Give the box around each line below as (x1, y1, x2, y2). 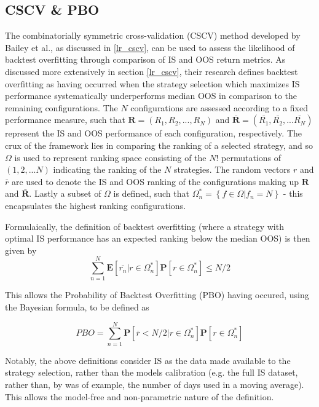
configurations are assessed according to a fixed (130, 101, 308, 114)
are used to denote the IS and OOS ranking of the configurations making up (11, 175, 299, 188)
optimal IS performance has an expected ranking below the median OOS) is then (5, 232, 310, 245)
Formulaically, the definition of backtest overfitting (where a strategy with (5, 219, 284, 232)
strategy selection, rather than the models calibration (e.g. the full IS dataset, (5, 366, 298, 379)
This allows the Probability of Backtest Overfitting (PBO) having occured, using (5, 288, 309, 301)
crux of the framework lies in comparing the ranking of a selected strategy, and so (5, 138, 313, 151)
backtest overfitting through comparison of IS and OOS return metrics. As (5, 53, 286, 66)
